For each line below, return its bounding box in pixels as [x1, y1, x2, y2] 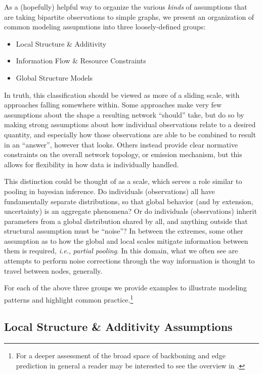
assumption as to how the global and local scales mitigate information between [4, 235, 248, 246]
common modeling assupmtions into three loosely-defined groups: [4, 21, 206, 32]
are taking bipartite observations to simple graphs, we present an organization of [4, 11, 254, 22]
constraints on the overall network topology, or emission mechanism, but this [4, 149, 242, 160]
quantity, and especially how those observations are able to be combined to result [4, 129, 256, 139]
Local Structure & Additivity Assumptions [4, 319, 233, 334]
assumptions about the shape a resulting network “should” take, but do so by [4, 109, 244, 120]
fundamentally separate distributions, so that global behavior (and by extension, [4, 196, 253, 206]
